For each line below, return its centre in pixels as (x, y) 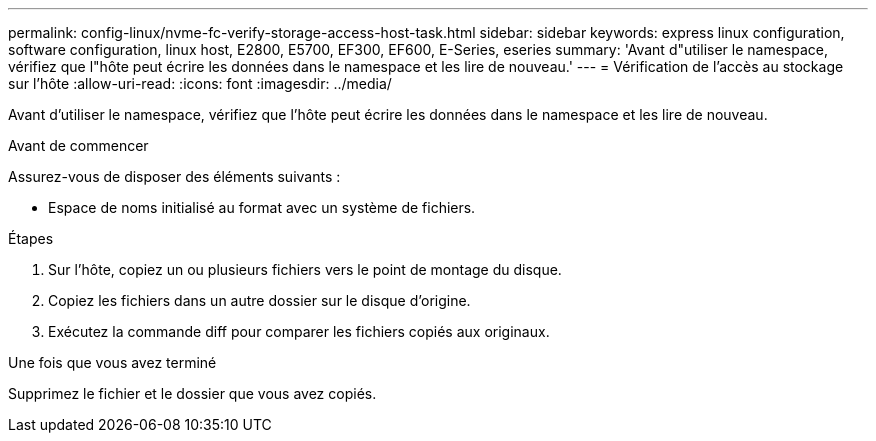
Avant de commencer (78, 145)
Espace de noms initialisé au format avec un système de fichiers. (262, 207)
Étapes (31, 238)
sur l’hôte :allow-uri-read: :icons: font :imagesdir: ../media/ (200, 83)
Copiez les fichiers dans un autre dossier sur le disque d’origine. (259, 300)
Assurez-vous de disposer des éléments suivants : (174, 176)
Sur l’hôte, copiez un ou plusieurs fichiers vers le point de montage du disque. (305, 269)
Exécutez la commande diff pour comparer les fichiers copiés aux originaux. (299, 331)
